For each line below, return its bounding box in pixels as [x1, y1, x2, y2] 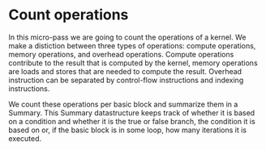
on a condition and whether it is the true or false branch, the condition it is [8, 116, 255, 126]
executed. [8, 133, 42, 143]
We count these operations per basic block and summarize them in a [8, 99, 238, 109]
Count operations [8, 6, 129, 24]
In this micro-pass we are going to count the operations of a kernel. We [8, 32, 247, 42]
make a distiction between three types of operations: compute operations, [8, 40, 256, 50]
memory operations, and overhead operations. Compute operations [8, 49, 234, 59]
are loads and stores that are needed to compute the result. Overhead [8, 66, 242, 76]
